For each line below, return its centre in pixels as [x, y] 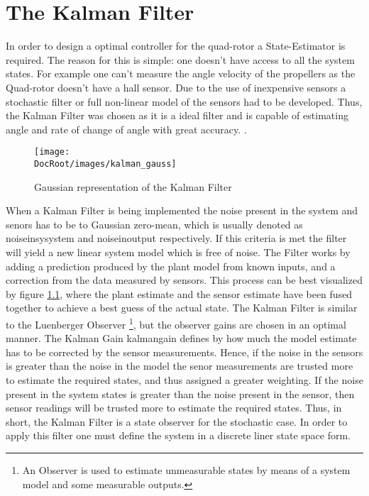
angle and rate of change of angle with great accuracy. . [126, 129]
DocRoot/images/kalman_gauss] [105, 164]
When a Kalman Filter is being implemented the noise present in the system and [182, 210]
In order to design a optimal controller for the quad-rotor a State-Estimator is [176, 46]
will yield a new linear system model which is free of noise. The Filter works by [178, 252]
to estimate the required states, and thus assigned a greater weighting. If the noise [184, 379]
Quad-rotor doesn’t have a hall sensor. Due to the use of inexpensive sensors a [176, 87]
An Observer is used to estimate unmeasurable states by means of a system [186, 469]
